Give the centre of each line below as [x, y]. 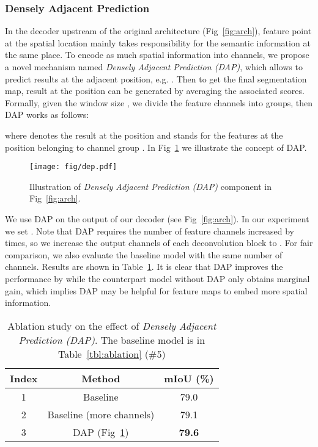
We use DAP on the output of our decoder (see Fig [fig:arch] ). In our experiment [157, 219]
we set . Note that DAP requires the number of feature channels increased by [150, 231]
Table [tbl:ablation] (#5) [112, 354]
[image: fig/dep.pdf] [73, 167]
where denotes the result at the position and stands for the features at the [144, 135]
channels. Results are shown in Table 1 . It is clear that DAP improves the [144, 267]
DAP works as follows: [47, 114]
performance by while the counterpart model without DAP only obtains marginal [157, 278]
